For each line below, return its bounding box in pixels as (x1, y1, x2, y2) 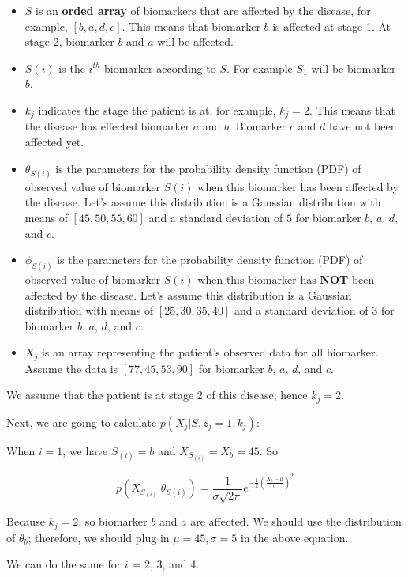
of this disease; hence (206, 387, 308, 403)
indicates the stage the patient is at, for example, (38, 101, 276, 118)
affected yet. (24, 134, 84, 150)
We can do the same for (6, 556, 122, 572)
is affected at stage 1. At (272, 17, 391, 34)
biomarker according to (104, 59, 216, 76)
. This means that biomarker (122, 17, 260, 34)
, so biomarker (78, 513, 148, 530)
